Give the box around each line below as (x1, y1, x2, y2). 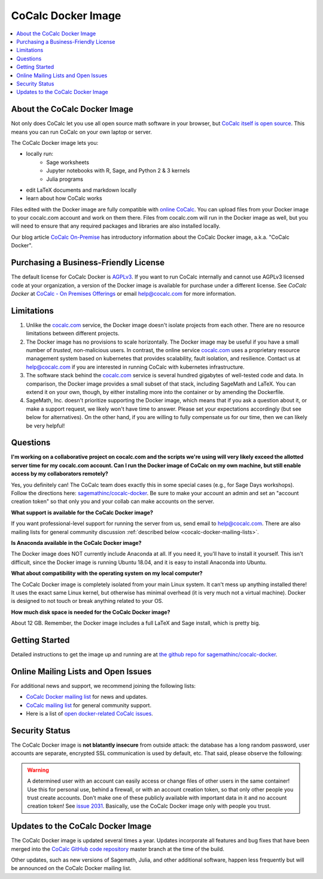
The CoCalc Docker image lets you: (11, 139, 99, 146)
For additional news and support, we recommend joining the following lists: (11, 682, 196, 689)
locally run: (26, 150, 54, 157)
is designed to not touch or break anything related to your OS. (11, 598, 164, 605)
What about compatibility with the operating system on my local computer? (11, 569, 203, 577)
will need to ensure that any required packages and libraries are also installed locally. (11, 222, 221, 230)
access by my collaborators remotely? (11, 470, 109, 477)
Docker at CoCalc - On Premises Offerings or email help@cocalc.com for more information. (11, 290, 236, 297)
